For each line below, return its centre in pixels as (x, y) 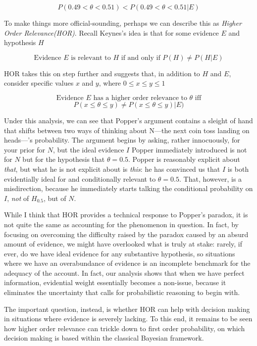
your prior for (25, 149)
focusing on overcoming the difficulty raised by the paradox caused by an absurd (126, 234)
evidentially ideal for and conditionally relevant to (80, 178)
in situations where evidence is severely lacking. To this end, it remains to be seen (128, 319)
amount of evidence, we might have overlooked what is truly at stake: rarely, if (123, 244)
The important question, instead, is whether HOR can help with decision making (127, 309)
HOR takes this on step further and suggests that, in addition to (102, 73)
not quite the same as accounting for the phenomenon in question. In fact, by (121, 224)
